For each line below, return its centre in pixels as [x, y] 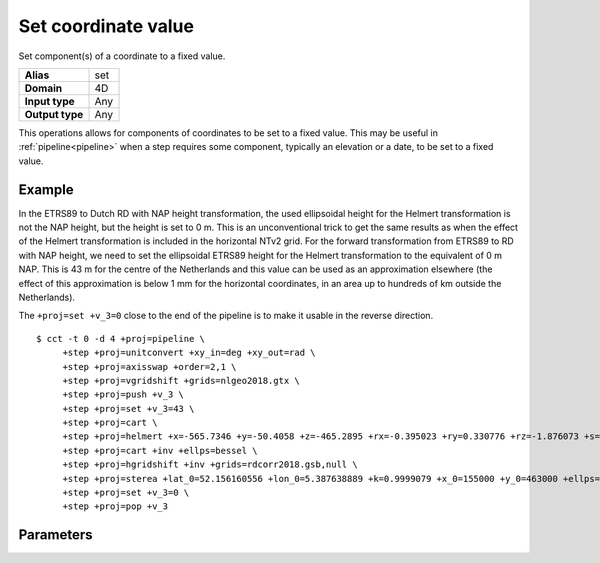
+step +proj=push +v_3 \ [123, 394]
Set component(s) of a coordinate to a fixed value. [122, 56]
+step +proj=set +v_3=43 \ [128, 408]
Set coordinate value [106, 26]
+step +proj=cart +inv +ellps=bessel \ [160, 450]
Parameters [55, 535]
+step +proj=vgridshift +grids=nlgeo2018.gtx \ [181, 380]
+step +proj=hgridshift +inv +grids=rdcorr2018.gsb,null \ [210, 464]
